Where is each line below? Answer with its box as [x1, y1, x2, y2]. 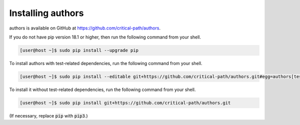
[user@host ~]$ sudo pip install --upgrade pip [19, 47, 138, 53]
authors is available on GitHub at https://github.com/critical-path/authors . [9, 25, 161, 31]
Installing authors [9, 7, 84, 18]
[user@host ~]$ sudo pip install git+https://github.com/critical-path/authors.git [19, 100, 231, 105]
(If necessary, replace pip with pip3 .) [9, 112, 88, 118]
